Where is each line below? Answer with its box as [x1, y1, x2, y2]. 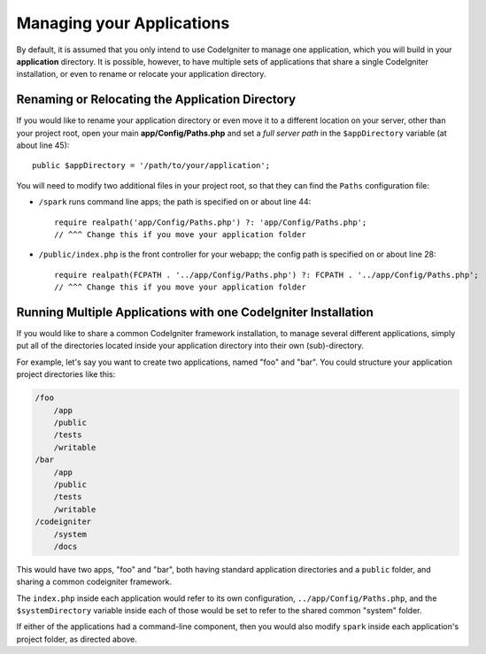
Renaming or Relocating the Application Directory [16, 92, 297, 107]
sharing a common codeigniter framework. [16, 576, 173, 588]
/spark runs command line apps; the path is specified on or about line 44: [38, 196, 312, 207]
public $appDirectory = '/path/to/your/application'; [32, 160, 270, 171]
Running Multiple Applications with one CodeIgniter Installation [16, 304, 374, 319]
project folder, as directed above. [16, 634, 137, 644]
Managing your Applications [16, 13, 230, 33]
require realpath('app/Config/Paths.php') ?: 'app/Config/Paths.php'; [54, 217, 367, 227]
